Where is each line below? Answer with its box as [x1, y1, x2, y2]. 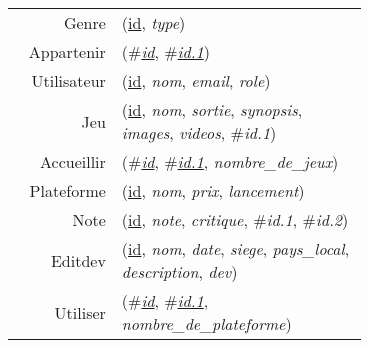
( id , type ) [121, 11, 186, 34]
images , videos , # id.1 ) [121, 121, 277, 144]
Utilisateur [31, 69, 106, 92]
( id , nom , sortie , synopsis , [121, 98, 303, 121]
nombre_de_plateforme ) [121, 312, 292, 335]
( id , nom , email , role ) [121, 69, 271, 92]
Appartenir [28, 40, 106, 63]
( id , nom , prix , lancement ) [121, 179, 305, 202]
